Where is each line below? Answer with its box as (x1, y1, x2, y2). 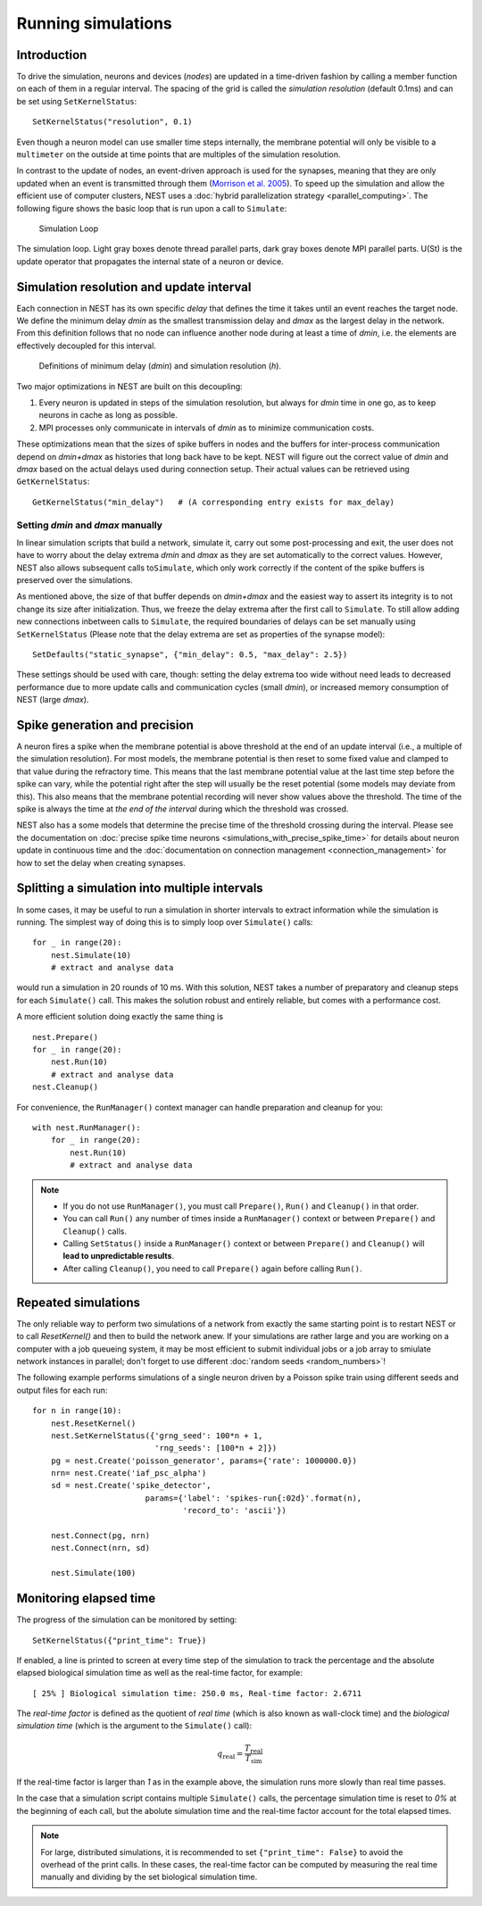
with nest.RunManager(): (32, 1122, 141, 1133)
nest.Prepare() (32, 1032, 99, 1042)
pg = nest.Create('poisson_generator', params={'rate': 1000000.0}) (50, 1455, 357, 1466)
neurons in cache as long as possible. (38, 410, 178, 420)
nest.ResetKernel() (50, 1418, 137, 1428)
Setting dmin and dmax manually (16, 519, 162, 531)
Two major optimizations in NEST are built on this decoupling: (16, 380, 243, 392)
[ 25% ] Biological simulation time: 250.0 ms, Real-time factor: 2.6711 (32, 1688, 362, 1698)
